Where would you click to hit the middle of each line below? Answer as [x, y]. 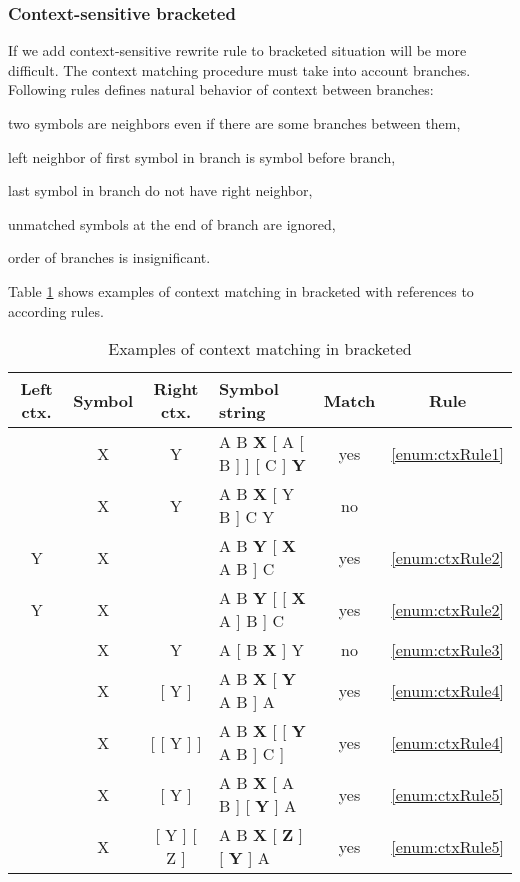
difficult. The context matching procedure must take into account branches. [239, 69]
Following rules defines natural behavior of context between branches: [221, 89]
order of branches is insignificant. [109, 257]
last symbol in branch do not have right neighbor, [160, 190]
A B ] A [247, 702]
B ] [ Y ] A [258, 806]
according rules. [56, 310]
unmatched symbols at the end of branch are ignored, [172, 223]
